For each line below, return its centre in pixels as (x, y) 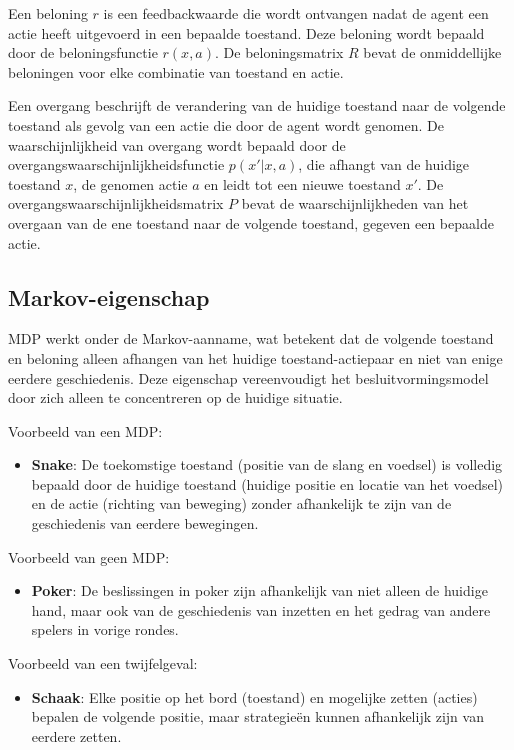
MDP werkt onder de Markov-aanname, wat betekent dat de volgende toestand (251, 338)
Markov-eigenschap (109, 296)
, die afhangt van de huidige (384, 164)
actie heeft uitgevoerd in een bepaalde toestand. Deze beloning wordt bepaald (246, 32)
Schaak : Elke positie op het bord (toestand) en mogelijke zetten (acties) (254, 696)
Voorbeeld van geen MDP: (89, 556)
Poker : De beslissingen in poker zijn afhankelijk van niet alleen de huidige (259, 590)
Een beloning (48, 13)
